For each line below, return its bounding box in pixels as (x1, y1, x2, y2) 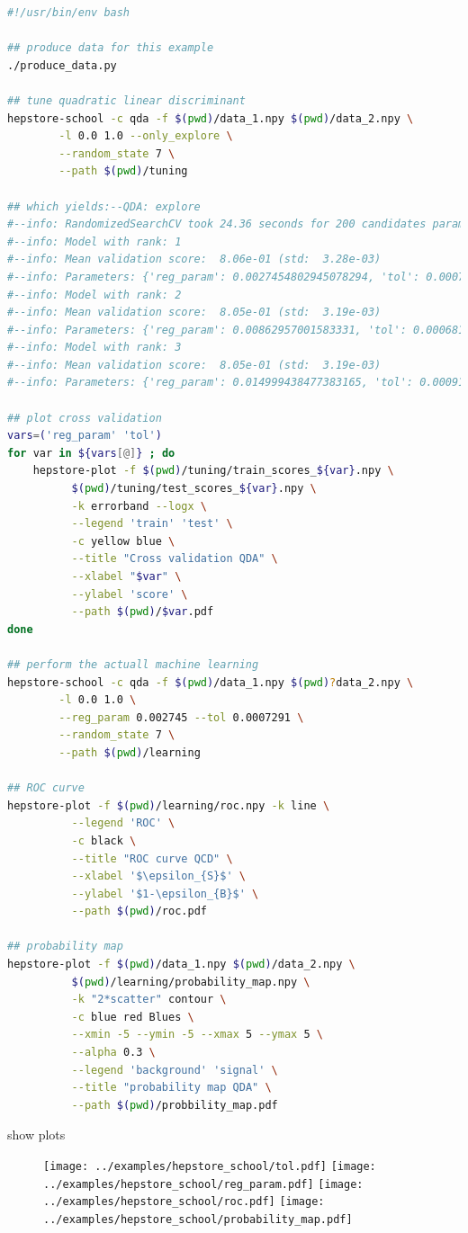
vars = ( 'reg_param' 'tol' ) (7, 429, 162, 442)
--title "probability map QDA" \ (71, 1081, 272, 1095)
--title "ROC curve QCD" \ (71, 852, 233, 865)
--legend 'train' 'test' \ (71, 517, 233, 531)
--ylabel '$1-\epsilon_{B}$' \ (71, 887, 259, 900)
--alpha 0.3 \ (71, 1046, 156, 1059)
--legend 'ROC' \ (71, 817, 175, 830)
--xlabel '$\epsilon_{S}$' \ (71, 870, 246, 883)
